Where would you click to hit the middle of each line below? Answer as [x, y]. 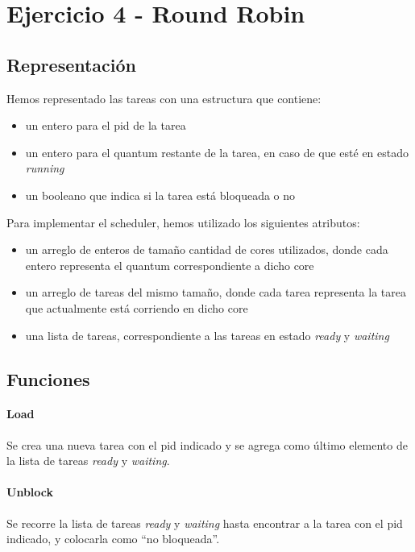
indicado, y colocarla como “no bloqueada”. [113, 539]
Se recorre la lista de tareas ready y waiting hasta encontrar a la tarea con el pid [205, 523]
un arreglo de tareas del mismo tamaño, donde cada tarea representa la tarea [216, 292]
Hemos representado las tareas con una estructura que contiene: [164, 98]
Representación [72, 64]
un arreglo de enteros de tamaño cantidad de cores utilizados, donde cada [207, 249]
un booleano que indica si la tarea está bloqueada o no [160, 195]
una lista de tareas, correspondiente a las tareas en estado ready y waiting [207, 335]
